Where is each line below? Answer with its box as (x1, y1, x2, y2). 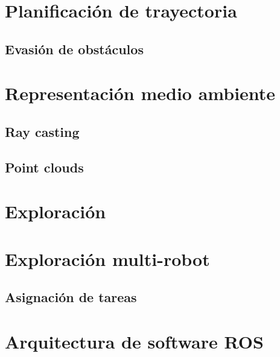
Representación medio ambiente (5, 81, 276, 106)
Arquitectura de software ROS (5, 329, 264, 353)
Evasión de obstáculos (5, 39, 144, 58)
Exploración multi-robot (5, 246, 210, 271)
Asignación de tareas (5, 288, 137, 306)
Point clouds (5, 157, 84, 176)
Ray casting (5, 122, 80, 141)
